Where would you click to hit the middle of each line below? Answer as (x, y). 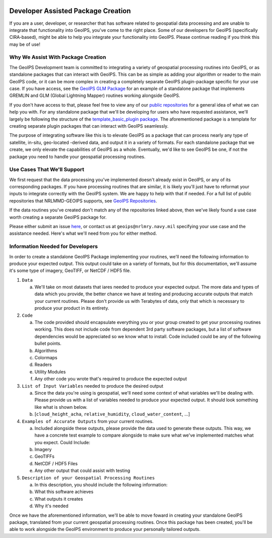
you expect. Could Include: (62, 442)
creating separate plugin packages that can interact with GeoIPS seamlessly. (89, 126)
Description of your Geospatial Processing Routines (88, 478)
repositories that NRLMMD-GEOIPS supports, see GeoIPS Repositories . (83, 201)
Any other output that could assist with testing (82, 471)
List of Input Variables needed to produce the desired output (93, 386)
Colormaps (46, 358)
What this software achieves (64, 492)
